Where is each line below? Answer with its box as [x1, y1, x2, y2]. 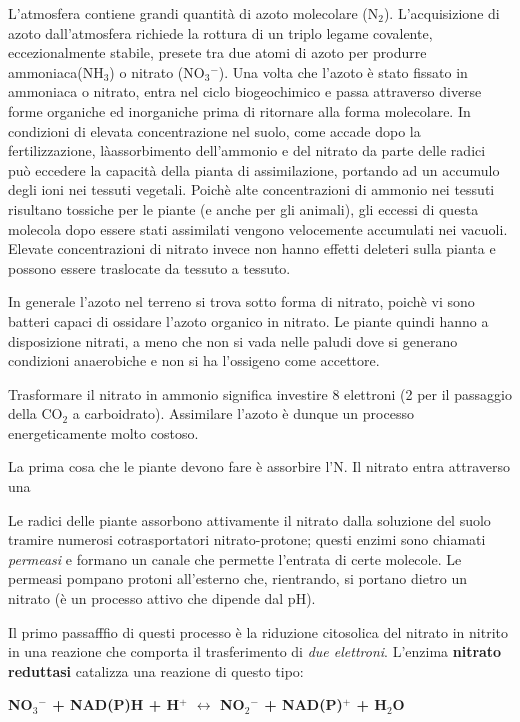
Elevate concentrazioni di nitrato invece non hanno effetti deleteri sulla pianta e [8, 238, 496, 259]
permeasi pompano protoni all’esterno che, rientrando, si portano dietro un [8, 568, 468, 589]
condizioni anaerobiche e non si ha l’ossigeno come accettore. [8, 350, 380, 371]
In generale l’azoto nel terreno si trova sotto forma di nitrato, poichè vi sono [8, 291, 475, 312]
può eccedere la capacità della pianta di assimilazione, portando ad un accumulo [8, 159, 500, 180]
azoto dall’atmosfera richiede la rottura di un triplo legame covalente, [8, 22, 433, 43]
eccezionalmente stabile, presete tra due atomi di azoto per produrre [8, 42, 427, 63]
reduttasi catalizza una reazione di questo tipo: [8, 660, 304, 681]
